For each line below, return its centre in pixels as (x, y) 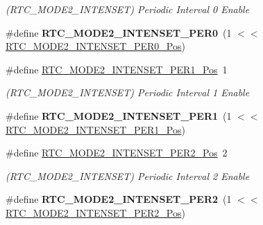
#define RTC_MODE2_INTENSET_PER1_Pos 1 (117, 69)
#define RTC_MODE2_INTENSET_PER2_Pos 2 (117, 153)
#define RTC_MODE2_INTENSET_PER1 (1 (119, 115)
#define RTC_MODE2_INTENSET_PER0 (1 (119, 32)
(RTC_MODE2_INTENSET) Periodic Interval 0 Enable (128, 9)
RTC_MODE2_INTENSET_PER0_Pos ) (95, 46)
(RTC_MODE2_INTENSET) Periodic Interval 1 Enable (128, 92)
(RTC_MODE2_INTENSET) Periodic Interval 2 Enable (128, 175)
